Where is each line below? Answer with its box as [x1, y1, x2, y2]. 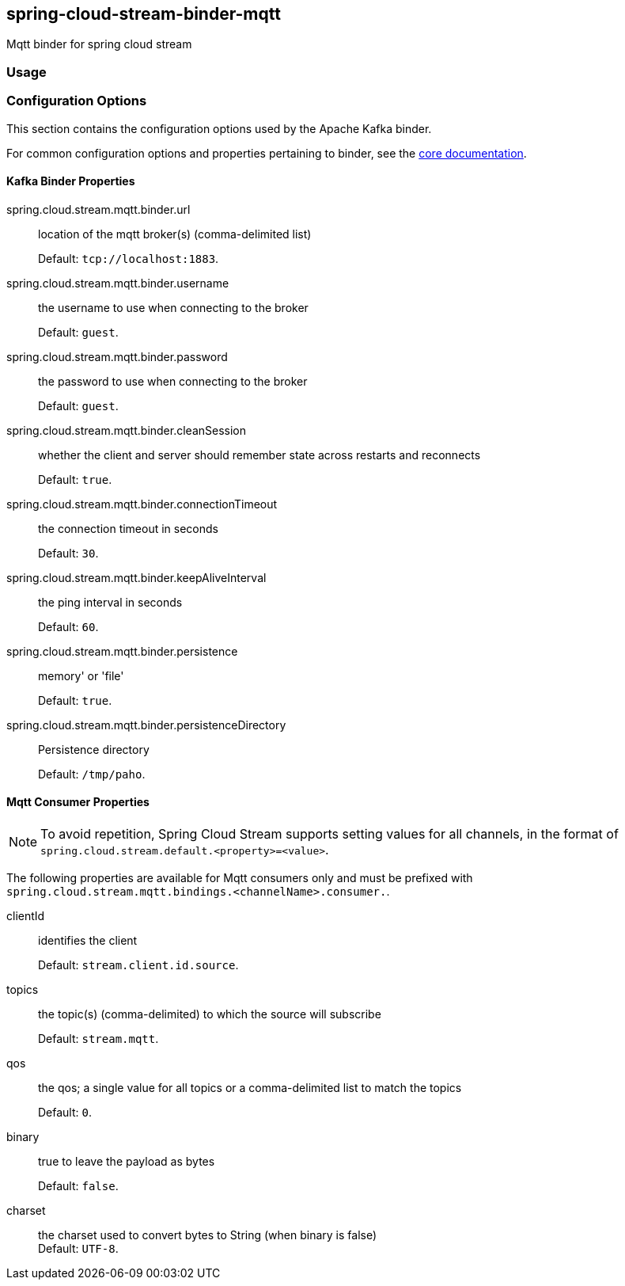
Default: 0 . [38, 1105, 92, 1119]
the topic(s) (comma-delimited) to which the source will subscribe [38, 1006, 381, 1021]
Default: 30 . [38, 546, 99, 560]
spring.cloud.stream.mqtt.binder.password [6, 349, 228, 363]
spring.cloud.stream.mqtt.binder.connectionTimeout [6, 497, 278, 511]
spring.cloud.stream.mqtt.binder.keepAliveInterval [6, 570, 267, 584]
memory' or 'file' [38, 668, 124, 683]
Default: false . [38, 1178, 119, 1193]
